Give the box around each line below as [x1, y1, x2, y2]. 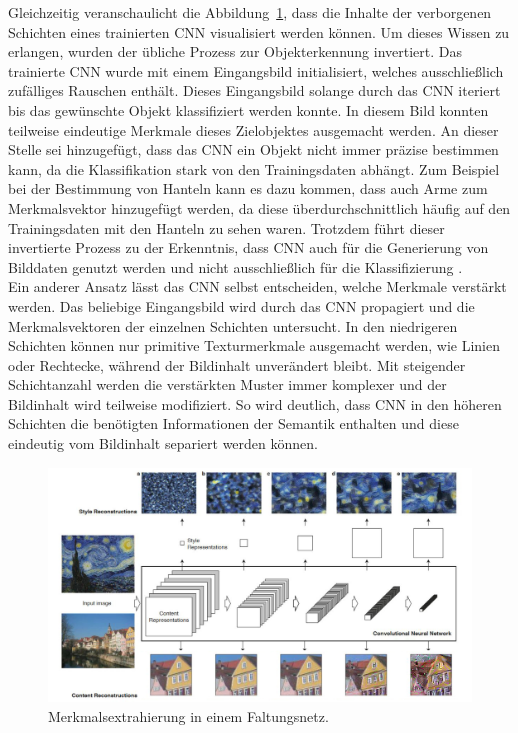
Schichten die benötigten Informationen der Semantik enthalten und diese [8, 413, 459, 434]
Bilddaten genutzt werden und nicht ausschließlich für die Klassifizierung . [8, 256, 463, 277]
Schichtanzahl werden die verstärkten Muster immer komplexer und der [8, 374, 447, 395]
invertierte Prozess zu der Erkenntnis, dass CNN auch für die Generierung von [8, 237, 489, 258]
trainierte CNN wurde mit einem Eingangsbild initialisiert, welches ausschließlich [8, 60, 504, 81]
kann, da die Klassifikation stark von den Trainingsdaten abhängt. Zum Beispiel [8, 158, 500, 179]
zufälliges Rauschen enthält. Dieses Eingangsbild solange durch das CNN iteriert [8, 80, 501, 101]
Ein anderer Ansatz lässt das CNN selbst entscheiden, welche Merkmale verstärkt [8, 276, 507, 297]
